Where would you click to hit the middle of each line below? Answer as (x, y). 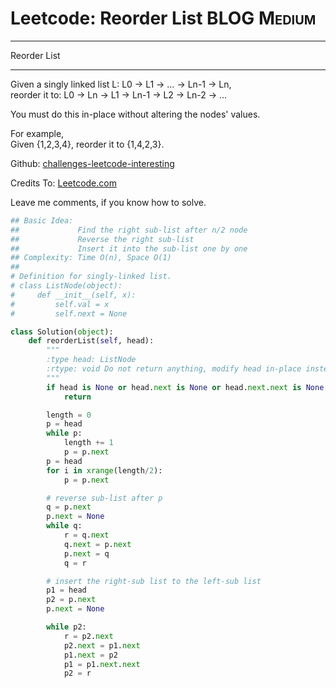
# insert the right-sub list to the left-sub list (154, 581)
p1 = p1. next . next (102, 664)
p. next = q (86, 553)
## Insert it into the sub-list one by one (129, 248)
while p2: (66, 627)
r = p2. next (88, 636)
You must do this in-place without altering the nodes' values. (135, 114)
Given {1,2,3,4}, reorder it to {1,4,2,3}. (87, 144)
